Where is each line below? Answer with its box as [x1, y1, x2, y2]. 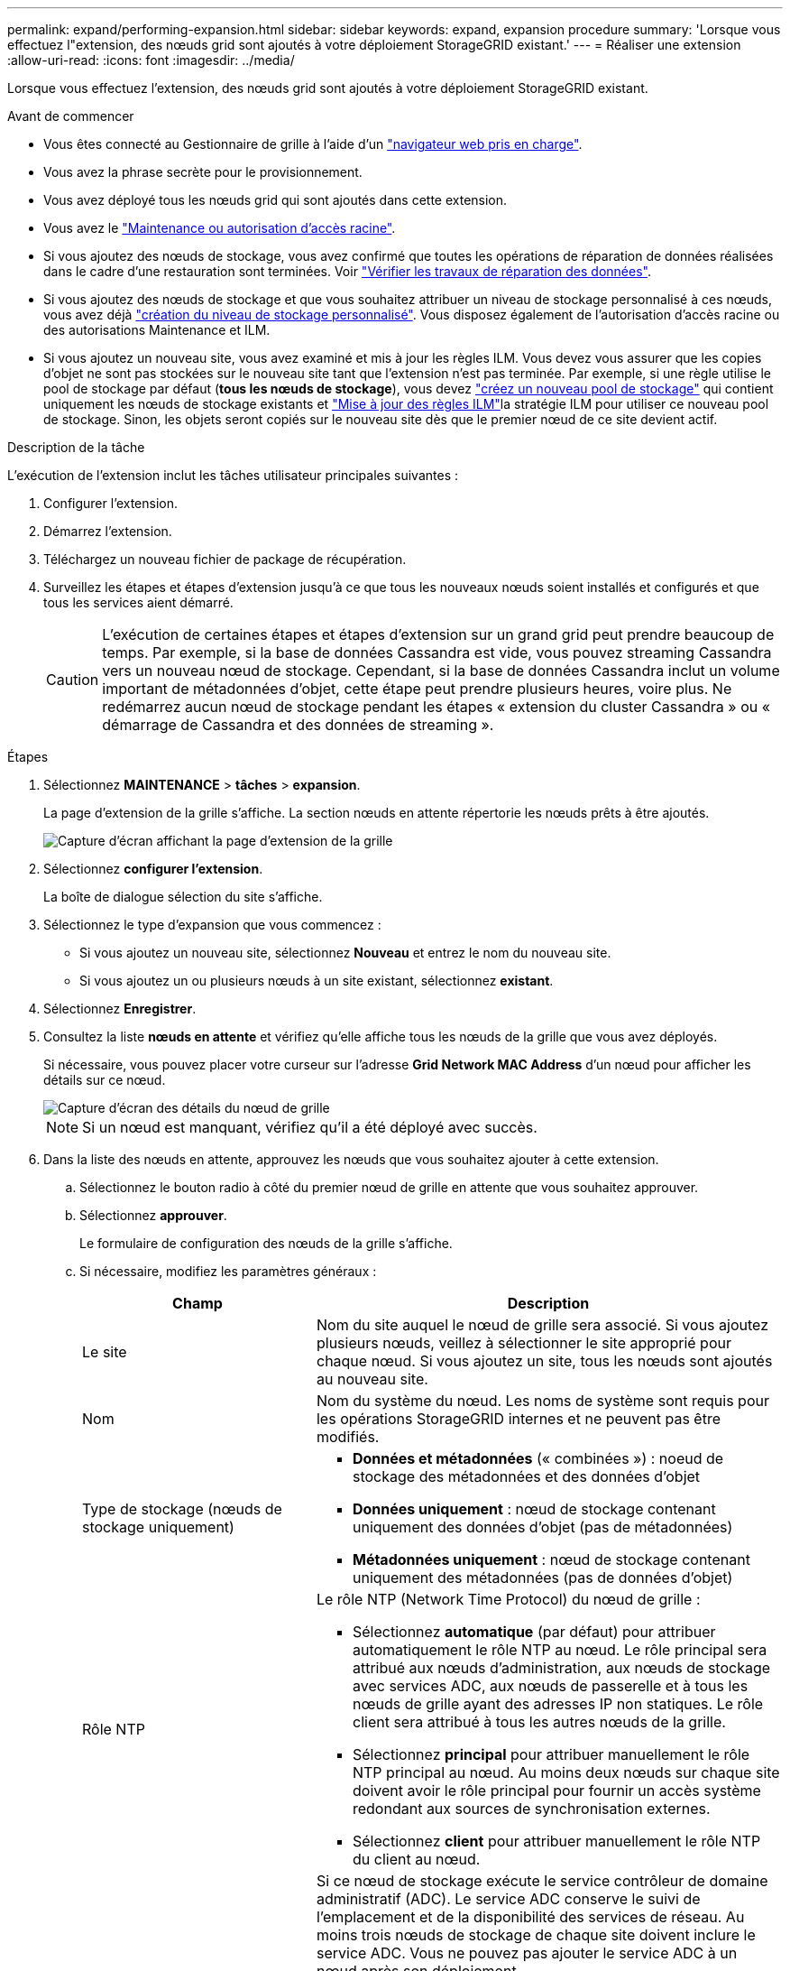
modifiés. [316, 1428, 380, 1446]
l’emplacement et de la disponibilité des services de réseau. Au [316, 1908, 745, 1926]
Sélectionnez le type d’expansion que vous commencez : [43, 917, 381, 932]
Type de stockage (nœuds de [82, 1500, 282, 1518]
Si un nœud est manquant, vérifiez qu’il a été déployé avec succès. [82, 1118, 537, 1136]
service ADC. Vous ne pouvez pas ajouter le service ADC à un [316, 1944, 738, 1962]
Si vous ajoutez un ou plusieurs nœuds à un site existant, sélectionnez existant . [79, 973, 554, 988]
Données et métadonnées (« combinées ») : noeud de [352, 1449, 724, 1467]
